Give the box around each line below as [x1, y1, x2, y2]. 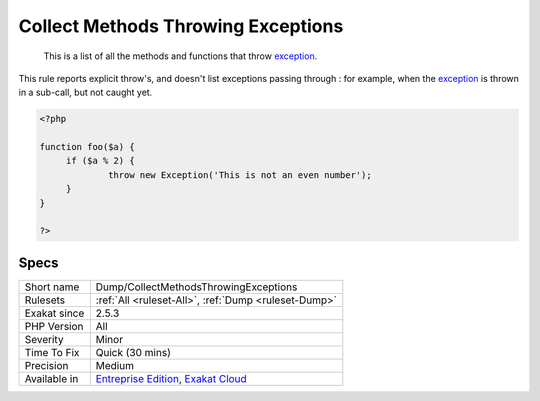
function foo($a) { [39, 141, 135, 153]
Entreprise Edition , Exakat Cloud [95, 371, 247, 385]
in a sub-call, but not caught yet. [18, 86, 153, 99]
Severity [24, 332, 64, 346]
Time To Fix [24, 345, 80, 359]
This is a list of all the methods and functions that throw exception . [43, 50, 318, 62]
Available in [24, 371, 79, 385]
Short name [24, 280, 80, 294]
